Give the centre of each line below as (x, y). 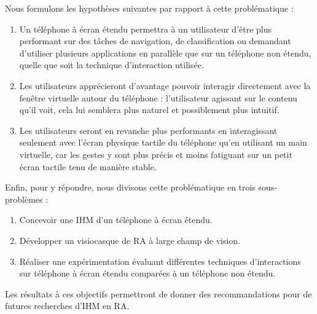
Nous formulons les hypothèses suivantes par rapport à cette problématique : (149, 8)
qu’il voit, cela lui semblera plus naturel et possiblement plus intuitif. (149, 110)
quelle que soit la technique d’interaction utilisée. (112, 65)
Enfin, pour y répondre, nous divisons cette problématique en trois (130, 187)
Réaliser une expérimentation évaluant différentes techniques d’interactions (160, 261)
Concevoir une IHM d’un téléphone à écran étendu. (116, 220)
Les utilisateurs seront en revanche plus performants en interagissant (148, 130)
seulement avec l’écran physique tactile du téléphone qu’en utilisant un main (163, 142)
